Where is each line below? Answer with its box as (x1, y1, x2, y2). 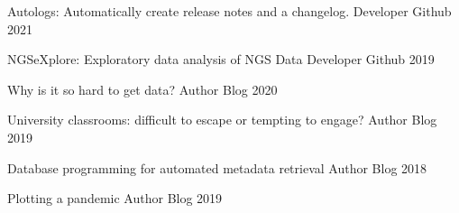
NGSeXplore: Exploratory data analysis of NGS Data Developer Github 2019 (7, 50, 435, 69)
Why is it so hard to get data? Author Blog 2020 (7, 79, 278, 98)
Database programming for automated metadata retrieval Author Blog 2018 (7, 158, 427, 177)
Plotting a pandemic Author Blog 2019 (7, 189, 223, 208)
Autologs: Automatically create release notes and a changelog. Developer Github (7, 2, 452, 20)
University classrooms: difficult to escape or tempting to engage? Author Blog (7, 110, 437, 129)
